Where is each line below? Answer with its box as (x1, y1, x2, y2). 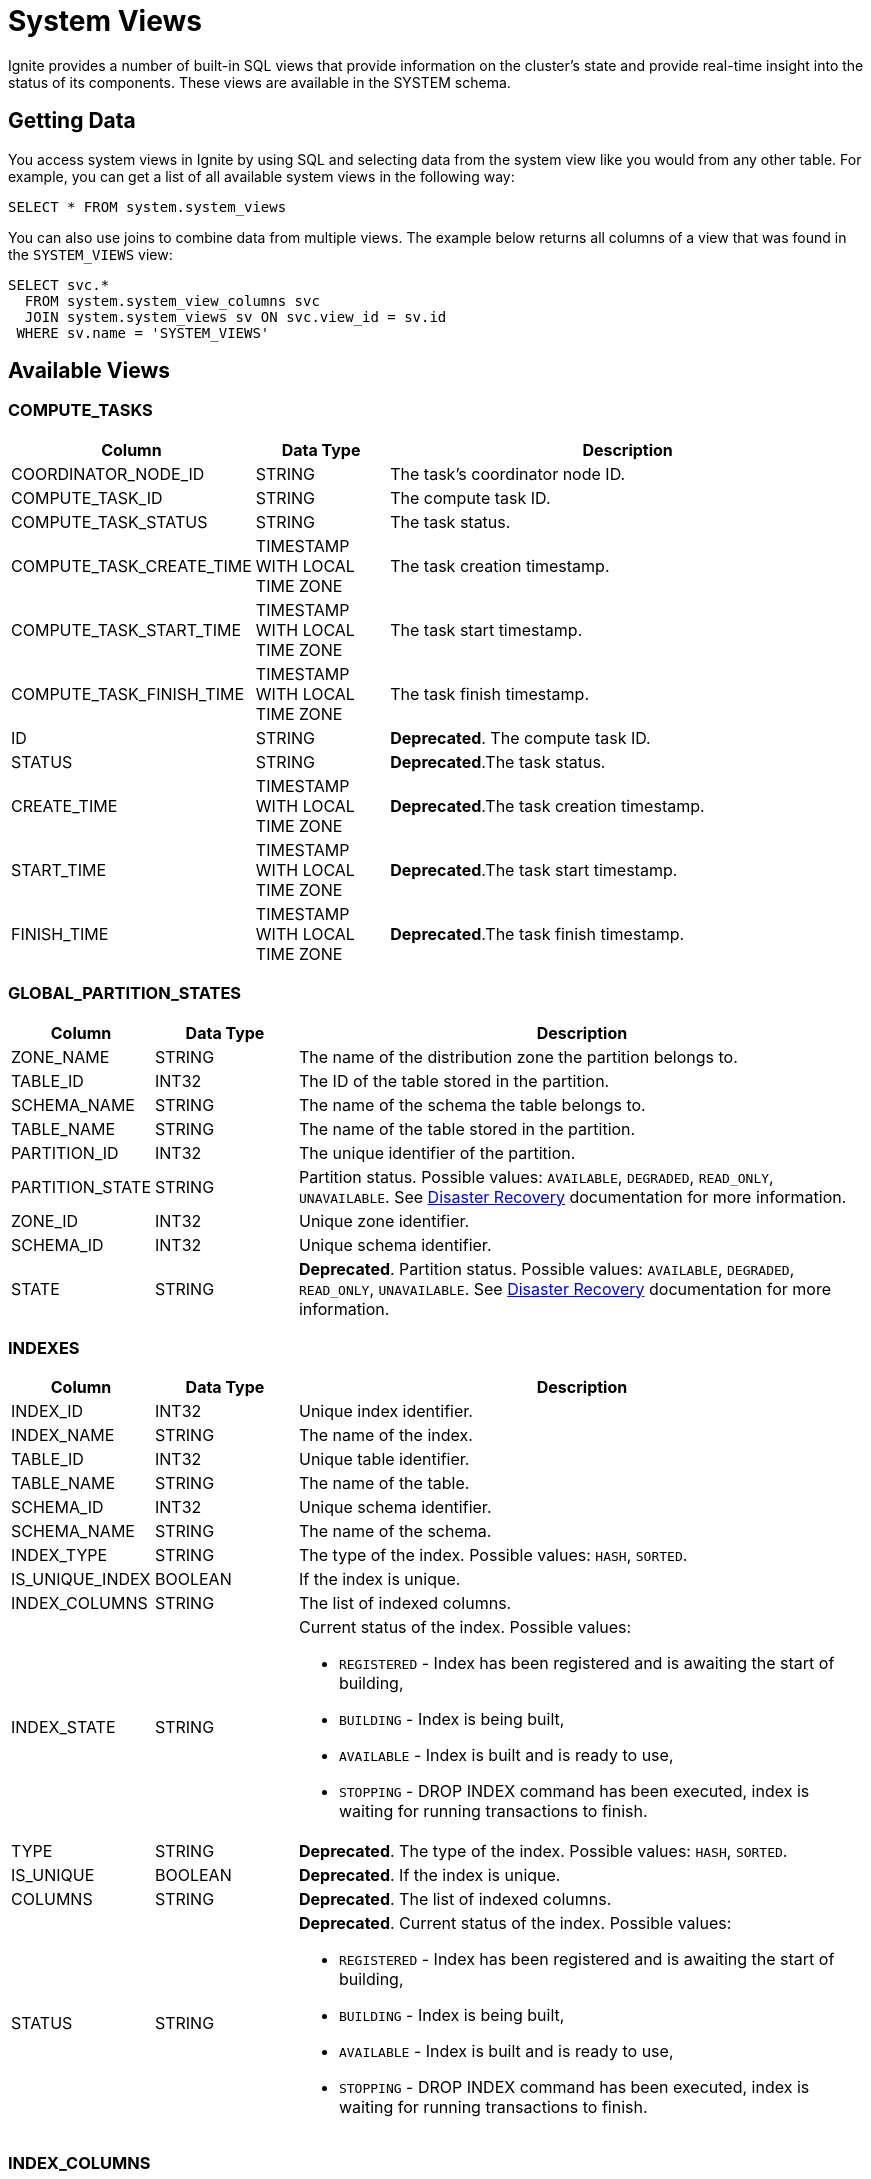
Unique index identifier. (298, 1401, 473, 1422)
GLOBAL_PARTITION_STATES (8, 983, 242, 1004)
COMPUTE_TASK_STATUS (11, 511, 208, 532)
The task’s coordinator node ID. (390, 463, 626, 484)
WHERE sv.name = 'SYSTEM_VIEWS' (16, 324, 270, 341)
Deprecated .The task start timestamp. (390, 859, 678, 880)
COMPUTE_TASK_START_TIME (11, 619, 242, 640)
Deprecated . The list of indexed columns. (298, 1889, 612, 1910)
